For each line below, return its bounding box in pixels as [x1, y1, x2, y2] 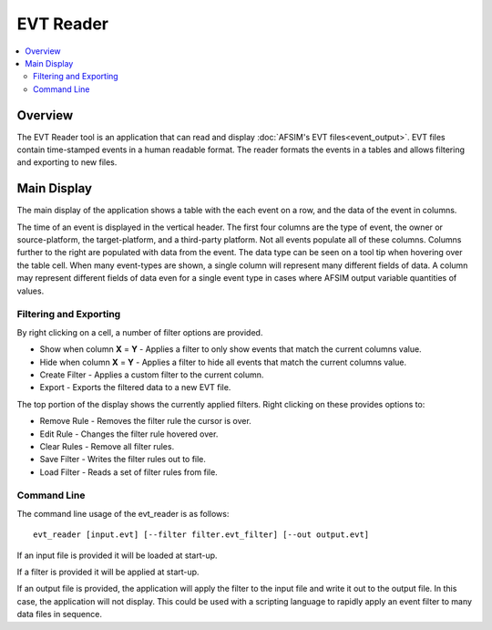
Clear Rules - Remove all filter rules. [39, 440, 175, 451]
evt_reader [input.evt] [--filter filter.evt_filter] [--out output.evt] [33, 530, 370, 540]
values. [16, 285, 45, 296]
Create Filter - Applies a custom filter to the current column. [39, 369, 264, 380]
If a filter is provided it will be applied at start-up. [16, 566, 200, 578]
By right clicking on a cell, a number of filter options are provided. [16, 326, 263, 337]
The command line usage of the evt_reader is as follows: [16, 508, 230, 519]
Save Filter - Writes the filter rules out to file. [39, 454, 207, 465]
